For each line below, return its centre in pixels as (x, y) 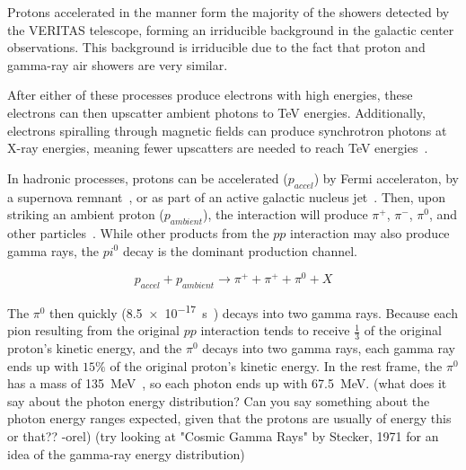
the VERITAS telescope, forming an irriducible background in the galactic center (231, 29)
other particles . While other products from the (138, 232)
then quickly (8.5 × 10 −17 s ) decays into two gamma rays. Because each (254, 311)
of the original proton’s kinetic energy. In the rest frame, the (276, 365)
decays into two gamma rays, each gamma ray (329, 348)
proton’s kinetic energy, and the (95, 348)
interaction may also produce (370, 232)
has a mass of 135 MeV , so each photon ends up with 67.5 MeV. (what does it (227, 383)
